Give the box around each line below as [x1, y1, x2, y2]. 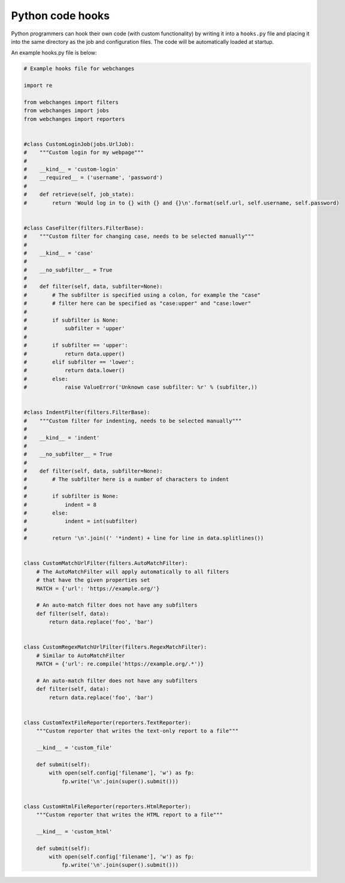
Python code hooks [11, 9, 110, 22]
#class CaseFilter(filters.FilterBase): [23, 225, 144, 231]
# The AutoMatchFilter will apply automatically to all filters [36, 568, 229, 575]
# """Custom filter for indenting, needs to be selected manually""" [23, 417, 242, 424]
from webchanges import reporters [23, 116, 125, 122]
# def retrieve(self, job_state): [23, 191, 135, 198]
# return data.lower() [23, 367, 125, 374]
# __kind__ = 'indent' [23, 434, 100, 441]
